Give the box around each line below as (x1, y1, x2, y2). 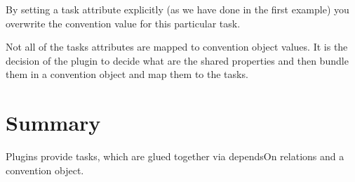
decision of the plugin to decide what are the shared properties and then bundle (6, 53, 349, 67)
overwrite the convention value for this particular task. (6, 15, 241, 30)
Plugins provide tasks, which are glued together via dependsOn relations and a (6, 149, 344, 164)
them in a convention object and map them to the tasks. (6, 67, 248, 82)
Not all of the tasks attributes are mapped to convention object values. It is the (6, 39, 348, 54)
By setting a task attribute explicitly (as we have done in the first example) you (6, 2, 349, 16)
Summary (6, 108, 101, 137)
